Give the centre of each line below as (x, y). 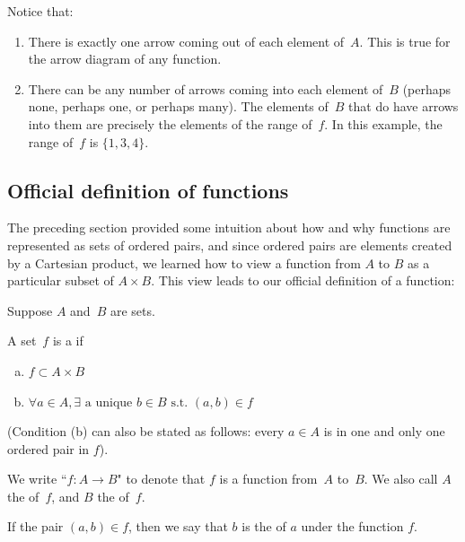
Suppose (30, 310)
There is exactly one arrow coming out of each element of (186, 41)
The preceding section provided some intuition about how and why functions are (229, 227)
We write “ (37, 479)
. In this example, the (383, 123)
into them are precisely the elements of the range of (170, 123)
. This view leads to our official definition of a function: (303, 280)
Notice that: (40, 11)
